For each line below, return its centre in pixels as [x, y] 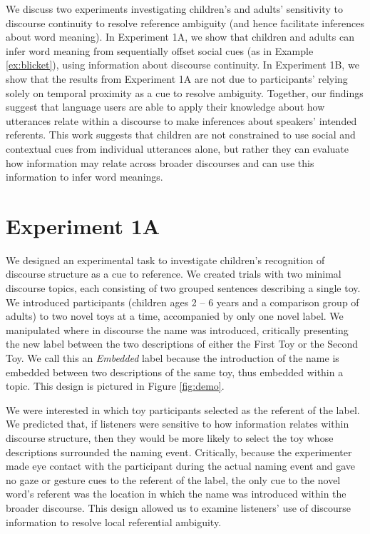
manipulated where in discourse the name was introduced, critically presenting [177, 329]
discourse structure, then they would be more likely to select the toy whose [170, 437]
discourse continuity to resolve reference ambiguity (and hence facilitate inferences [185, 22]
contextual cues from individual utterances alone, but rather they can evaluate [177, 148]
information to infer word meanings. [84, 177]
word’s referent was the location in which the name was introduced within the [176, 494]
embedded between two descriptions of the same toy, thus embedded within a [175, 372]
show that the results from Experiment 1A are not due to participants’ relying [177, 78]
